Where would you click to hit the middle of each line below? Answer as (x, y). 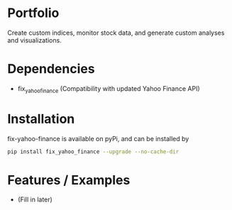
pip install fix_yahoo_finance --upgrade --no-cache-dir (93, 151)
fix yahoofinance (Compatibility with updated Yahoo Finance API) (109, 89)
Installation (41, 119)
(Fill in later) (35, 199)
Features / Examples (69, 180)
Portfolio (33, 13)
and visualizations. (34, 40)
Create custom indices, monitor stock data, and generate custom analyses (116, 33)
